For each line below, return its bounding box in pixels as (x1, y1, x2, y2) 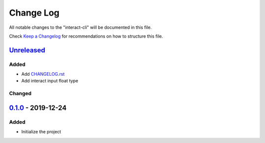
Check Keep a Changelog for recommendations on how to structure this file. (9, 33, 163, 39)
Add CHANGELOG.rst (21, 71, 65, 77)
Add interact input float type (21, 78, 79, 84)
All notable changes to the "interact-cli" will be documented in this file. (9, 24, 152, 30)
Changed (9, 90, 32, 97)
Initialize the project (21, 129, 61, 135)
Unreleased (9, 46, 46, 54)
